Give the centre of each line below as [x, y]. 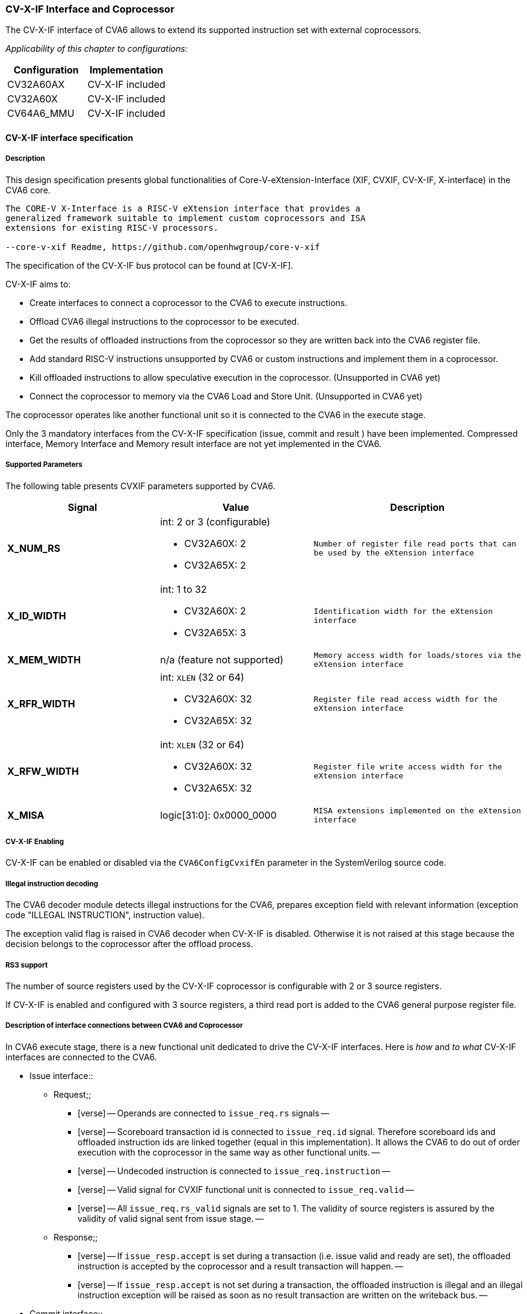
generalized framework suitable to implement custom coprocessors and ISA [186, 218]
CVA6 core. [28, 190]
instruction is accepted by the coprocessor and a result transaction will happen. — [241, 1266]
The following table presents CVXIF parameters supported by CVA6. [140, 486]
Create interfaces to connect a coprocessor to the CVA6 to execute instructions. [189, 302]
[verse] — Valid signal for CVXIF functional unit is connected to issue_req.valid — [246, 1189]
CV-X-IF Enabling [35, 841]
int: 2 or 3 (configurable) [215, 521]
